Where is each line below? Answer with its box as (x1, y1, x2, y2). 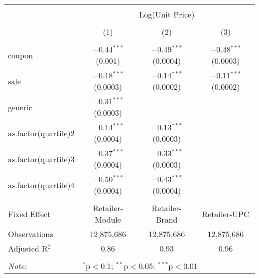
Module (95, 214, 121, 225)
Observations (8, 228, 53, 240)
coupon (8, 49, 33, 61)
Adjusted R (8, 243, 48, 254)
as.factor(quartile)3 (8, 153, 75, 165)
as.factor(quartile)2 (8, 127, 75, 139)
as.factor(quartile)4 (8, 179, 75, 191)
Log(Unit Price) (139, 8, 195, 20)
